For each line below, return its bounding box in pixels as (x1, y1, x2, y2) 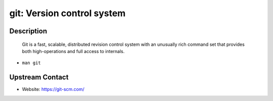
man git (22, 60, 41, 66)
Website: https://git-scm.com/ (22, 86, 84, 92)
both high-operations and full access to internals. (22, 48, 125, 54)
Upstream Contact (9, 73, 69, 82)
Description (9, 27, 48, 35)
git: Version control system (9, 8, 126, 19)
